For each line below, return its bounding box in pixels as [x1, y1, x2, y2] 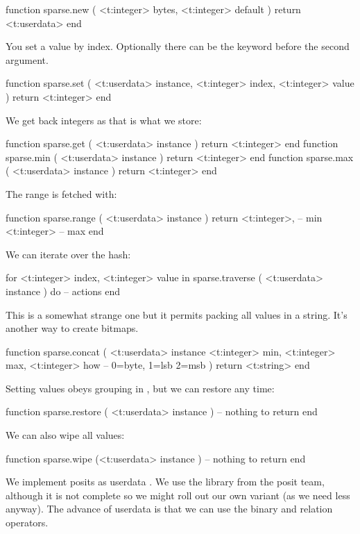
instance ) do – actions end [6, 283, 121, 298]
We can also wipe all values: [6, 428, 125, 442]
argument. [6, 52, 49, 67]
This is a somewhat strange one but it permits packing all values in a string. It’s [6, 307, 348, 322]
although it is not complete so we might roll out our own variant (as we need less [6, 487, 350, 502]
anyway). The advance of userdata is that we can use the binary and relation [6, 501, 333, 516]
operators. [6, 515, 49, 530]
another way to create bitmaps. [6, 321, 139, 335]
